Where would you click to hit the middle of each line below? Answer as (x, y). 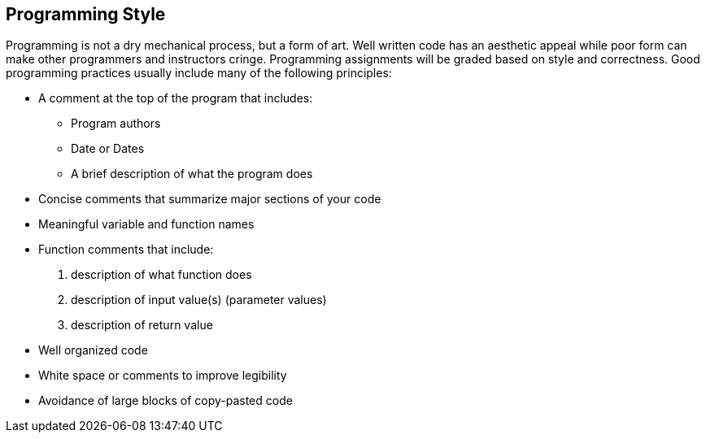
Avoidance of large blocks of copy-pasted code (166, 401)
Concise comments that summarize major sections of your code (210, 199)
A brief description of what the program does (192, 174)
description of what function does (161, 275)
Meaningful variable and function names (146, 224)
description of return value (142, 325)
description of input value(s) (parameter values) (199, 300)
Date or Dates (108, 149)
